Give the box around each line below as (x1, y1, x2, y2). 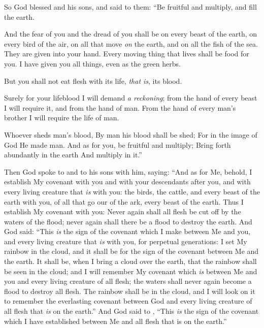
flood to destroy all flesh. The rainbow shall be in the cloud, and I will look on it (4, 285, 255, 296)
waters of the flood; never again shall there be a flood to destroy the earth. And (4, 216, 252, 226)
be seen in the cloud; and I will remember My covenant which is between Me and (4, 266, 257, 276)
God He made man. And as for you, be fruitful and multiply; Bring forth (4, 139, 231, 150)
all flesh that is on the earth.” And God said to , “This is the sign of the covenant (4, 306, 259, 316)
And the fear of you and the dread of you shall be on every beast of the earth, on (4, 28, 257, 39)
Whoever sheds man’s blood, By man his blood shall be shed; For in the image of (4, 129, 257, 140)
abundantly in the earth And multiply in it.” (4, 149, 142, 160)
